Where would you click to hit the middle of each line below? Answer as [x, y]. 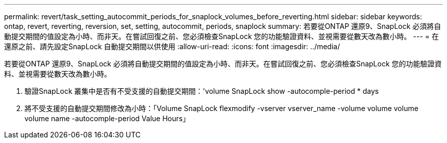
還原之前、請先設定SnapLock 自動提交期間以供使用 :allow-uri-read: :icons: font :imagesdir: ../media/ [172, 46]
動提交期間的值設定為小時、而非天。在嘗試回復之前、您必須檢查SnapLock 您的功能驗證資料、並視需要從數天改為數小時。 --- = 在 [222, 36]
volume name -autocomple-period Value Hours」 [107, 118]
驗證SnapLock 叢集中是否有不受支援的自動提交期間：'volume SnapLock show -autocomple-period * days [202, 91]
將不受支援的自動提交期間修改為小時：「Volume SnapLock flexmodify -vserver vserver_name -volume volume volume [221, 108]
